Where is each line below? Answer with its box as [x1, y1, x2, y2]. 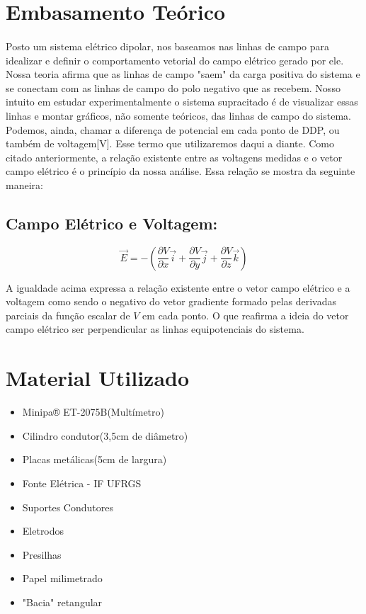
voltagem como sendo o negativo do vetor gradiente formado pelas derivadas [6, 294, 337, 309]
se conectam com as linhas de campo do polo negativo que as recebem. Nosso [6, 80, 341, 95]
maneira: [6, 177, 43, 192]
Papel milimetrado [22, 571, 103, 586]
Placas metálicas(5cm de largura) [22, 452, 167, 467]
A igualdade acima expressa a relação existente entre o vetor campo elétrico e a [6, 280, 350, 295]
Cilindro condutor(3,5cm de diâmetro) [22, 428, 188, 443]
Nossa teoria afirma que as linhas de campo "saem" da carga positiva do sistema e [6, 67, 360, 81]
